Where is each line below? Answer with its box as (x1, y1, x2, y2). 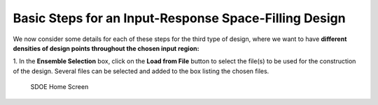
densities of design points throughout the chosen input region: (13, 44, 199, 52)
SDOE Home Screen (30, 83, 89, 91)
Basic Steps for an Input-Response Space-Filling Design (13, 10, 346, 26)
